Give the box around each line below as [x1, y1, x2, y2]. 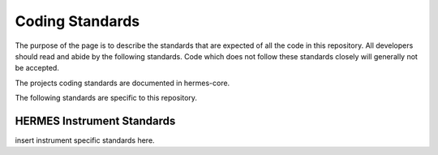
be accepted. [15, 63, 60, 73]
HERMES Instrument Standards [15, 114, 176, 127]
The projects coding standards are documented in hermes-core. [15, 78, 230, 88]
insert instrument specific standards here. [15, 136, 155, 145]
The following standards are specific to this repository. [15, 93, 198, 103]
